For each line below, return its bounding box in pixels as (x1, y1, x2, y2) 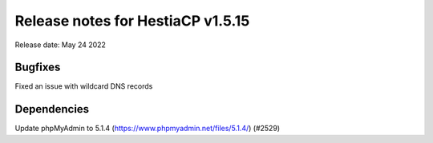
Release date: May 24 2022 (14, 40, 106, 50)
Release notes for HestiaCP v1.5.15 (14, 12, 250, 30)
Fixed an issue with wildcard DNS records (14, 81, 153, 91)
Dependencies (14, 102, 90, 116)
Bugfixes (14, 61, 61, 74)
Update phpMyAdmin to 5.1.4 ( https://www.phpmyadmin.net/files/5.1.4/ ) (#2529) (14, 124, 281, 133)
